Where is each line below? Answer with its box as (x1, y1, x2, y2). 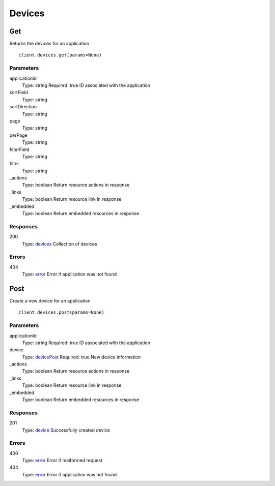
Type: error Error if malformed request (22, 458, 103, 464)
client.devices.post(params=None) (18, 310, 104, 315)
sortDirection (9, 104, 37, 110)
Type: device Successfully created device (22, 427, 111, 433)
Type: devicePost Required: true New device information (22, 354, 141, 360)
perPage (9, 132, 28, 138)
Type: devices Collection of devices (22, 240, 97, 247)
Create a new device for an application (9, 297, 91, 303)
